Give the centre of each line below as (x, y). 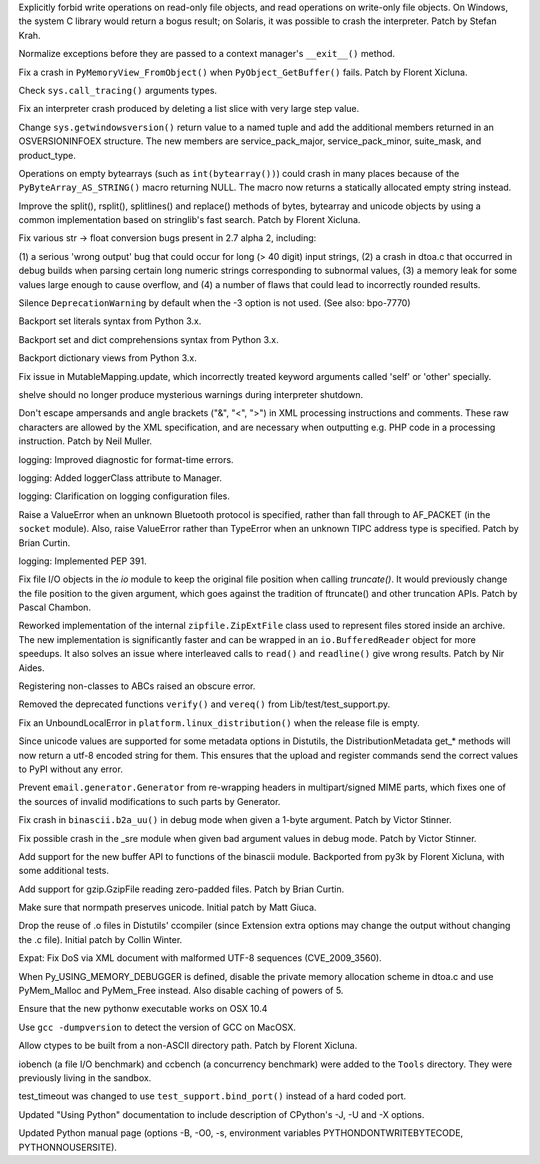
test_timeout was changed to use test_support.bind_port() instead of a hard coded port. (212, 1096)
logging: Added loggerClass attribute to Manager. (120, 477)
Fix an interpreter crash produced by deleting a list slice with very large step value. (189, 109)
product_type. (47, 155)
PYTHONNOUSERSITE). (67, 1147)
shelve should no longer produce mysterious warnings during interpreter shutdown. (191, 394)
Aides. (31, 667)
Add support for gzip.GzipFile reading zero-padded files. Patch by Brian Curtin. (181, 889)
